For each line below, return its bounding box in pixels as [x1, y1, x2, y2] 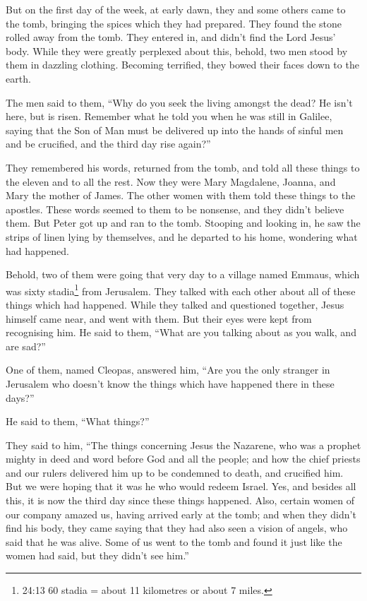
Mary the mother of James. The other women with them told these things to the [6, 188, 356, 203]
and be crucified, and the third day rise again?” [6, 136, 211, 151]
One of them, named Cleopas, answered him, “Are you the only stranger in [6, 362, 330, 377]
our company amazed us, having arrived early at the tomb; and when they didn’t [6, 506, 356, 521]
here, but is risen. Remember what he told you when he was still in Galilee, [6, 109, 332, 124]
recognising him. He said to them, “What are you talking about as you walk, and [6, 325, 356, 340]
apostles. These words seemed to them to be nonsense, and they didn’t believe [6, 201, 344, 216]
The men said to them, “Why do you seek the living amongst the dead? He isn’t [6, 95, 353, 109]
